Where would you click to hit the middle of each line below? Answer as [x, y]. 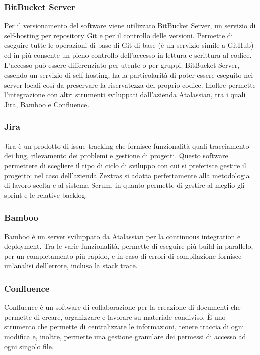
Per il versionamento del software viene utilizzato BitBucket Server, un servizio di [130, 25]
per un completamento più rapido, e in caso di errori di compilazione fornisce [123, 256]
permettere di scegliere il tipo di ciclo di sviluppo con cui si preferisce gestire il [125, 165]
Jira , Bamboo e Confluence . [47, 104]
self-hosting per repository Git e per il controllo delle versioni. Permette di [119, 35]
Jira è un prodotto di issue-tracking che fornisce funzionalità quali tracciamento [127, 145]
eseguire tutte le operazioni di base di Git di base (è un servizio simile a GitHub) [129, 45]
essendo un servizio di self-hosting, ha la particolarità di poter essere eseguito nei [129, 75]
